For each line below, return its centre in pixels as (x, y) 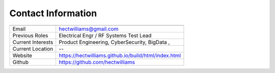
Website (22, 55)
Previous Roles (30, 35)
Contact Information (53, 13)
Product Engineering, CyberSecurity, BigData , (114, 42)
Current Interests (33, 42)
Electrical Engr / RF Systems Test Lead (105, 35)
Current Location (33, 49)
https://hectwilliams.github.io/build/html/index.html (120, 55)
